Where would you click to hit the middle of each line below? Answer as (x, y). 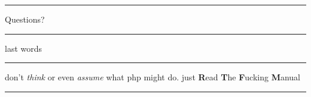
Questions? (25, 19)
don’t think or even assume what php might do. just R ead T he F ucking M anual (153, 77)
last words (24, 48)
